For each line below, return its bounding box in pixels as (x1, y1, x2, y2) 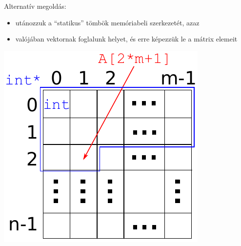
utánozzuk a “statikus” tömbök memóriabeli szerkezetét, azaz (15, 17, 200, 27)
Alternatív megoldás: (4, 1, 66, 11)
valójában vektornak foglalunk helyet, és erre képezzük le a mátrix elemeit (15, 34, 238, 44)
